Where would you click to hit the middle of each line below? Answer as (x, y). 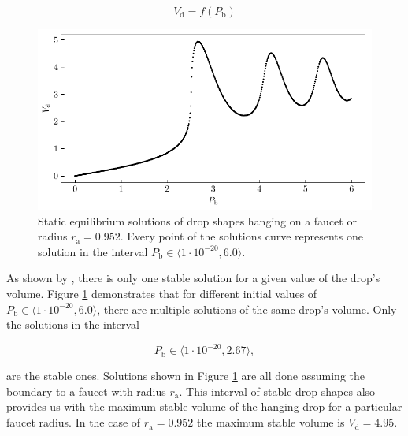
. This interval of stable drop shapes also (277, 391)
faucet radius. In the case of (74, 422)
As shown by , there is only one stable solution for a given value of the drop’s (193, 278)
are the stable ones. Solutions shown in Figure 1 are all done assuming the (185, 376)
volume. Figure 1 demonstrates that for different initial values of (162, 294)
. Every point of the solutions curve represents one (241, 236)
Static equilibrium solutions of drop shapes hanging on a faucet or (197, 220)
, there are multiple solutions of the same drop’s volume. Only (247, 309)
